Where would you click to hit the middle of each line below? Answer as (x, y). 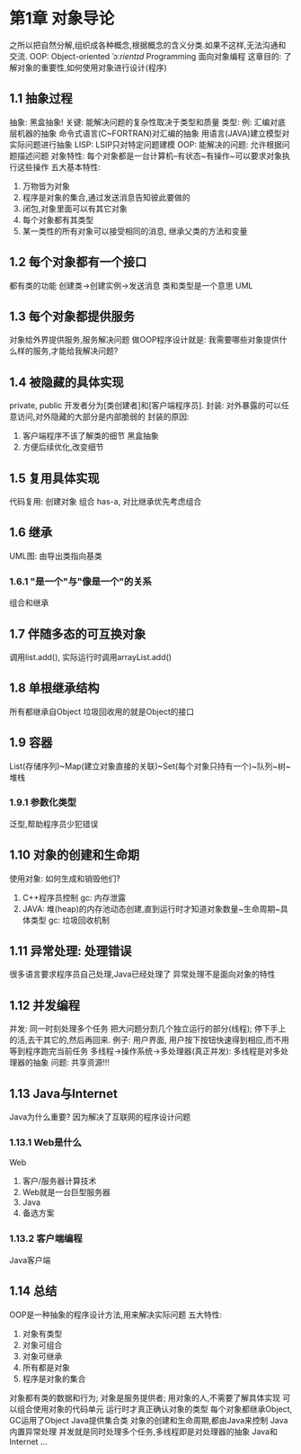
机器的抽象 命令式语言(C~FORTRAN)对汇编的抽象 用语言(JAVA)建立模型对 (153, 133)
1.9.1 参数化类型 (43, 803)
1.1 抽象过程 (41, 98)
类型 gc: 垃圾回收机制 (70, 920)
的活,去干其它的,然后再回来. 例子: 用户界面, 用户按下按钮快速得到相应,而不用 (150, 1040)
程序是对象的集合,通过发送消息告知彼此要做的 (106, 197)
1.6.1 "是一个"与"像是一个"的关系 (81, 581)
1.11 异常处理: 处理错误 (71, 951)
